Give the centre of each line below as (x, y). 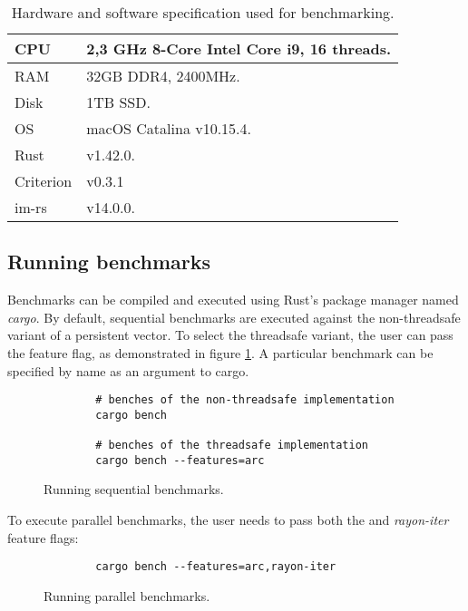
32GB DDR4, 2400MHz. (163, 76)
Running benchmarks (109, 262)
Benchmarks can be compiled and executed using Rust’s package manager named (233, 300)
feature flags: (43, 537)
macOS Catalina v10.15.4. (169, 128)
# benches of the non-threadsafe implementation (245, 400)
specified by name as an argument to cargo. (128, 370)
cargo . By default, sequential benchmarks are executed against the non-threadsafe (234, 317)
